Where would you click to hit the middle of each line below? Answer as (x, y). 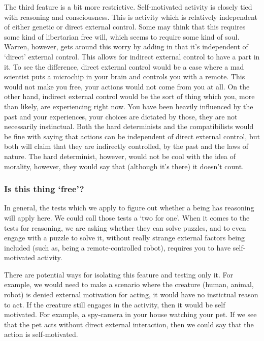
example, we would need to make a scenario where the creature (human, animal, (129, 284)
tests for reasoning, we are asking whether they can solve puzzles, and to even (125, 227)
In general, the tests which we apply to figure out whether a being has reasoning (129, 208)
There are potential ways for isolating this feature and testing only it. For (119, 274)
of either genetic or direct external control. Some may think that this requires (125, 27)
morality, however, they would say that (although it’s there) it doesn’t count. (124, 166)
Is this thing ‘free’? (44, 189)
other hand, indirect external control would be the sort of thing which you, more (129, 96)
